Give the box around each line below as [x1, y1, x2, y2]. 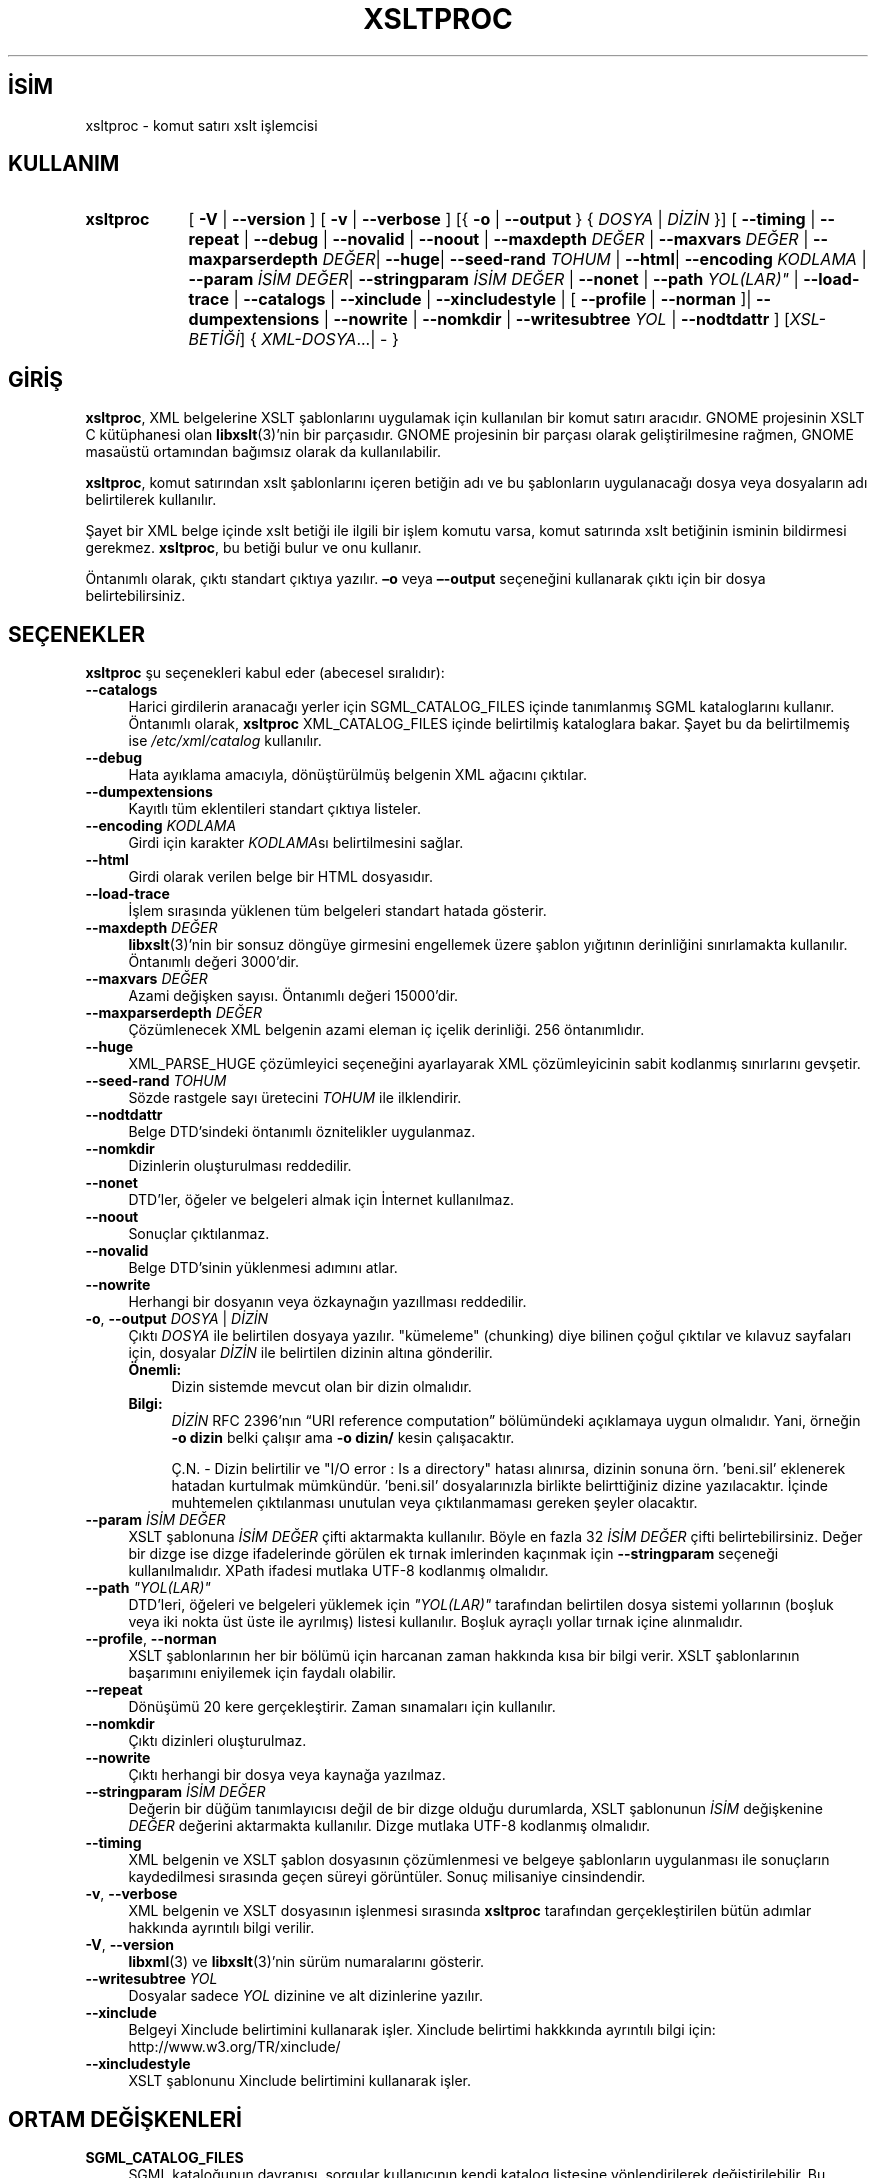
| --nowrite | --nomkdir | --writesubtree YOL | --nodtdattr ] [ [323, 309, 790, 330]
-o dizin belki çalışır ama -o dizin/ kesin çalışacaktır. [171, 1429, 515, 1447]
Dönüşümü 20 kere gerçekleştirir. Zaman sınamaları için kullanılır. [128, 1698, 556, 1716]
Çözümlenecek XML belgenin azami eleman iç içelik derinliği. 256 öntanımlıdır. [128, 1021, 645, 1039]
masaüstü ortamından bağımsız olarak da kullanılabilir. [85, 443, 441, 461]
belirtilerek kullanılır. [85, 491, 217, 509]
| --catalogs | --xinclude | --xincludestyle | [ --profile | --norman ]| [233, 289, 752, 310]
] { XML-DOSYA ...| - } [239, 329, 399, 350]
